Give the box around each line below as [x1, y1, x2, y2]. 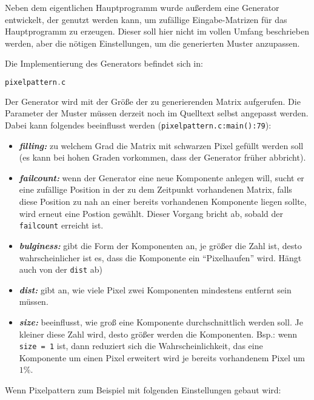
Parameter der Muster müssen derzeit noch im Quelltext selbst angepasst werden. [5, 107, 309, 119]
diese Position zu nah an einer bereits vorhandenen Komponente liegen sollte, [19, 195, 307, 208]
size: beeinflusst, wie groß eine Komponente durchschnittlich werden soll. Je [19, 315, 303, 328]
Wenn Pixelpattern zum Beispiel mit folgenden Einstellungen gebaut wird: [5, 383, 281, 396]
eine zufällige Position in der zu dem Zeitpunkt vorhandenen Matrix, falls [19, 183, 292, 196]
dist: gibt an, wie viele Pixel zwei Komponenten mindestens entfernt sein [19, 283, 292, 296]
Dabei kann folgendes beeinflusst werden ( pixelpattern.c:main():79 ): [5, 119, 272, 132]
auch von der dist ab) [19, 263, 102, 276]
